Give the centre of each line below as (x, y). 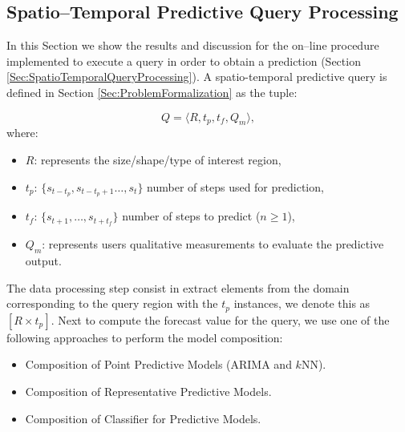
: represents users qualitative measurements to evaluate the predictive (213, 244)
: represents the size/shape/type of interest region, (158, 159)
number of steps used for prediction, (235, 186)
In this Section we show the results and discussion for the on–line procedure (193, 45)
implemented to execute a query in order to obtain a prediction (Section (184, 61)
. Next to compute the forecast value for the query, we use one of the (220, 319)
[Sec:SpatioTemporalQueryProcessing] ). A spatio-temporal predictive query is (197, 77)
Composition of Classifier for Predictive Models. (143, 418)
